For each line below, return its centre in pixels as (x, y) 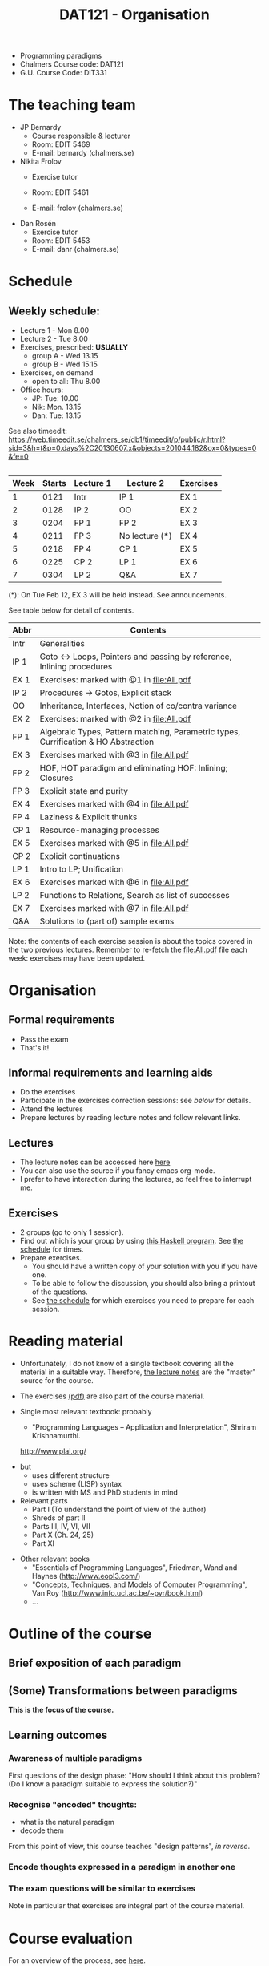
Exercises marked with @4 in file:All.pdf (114, 803)
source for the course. (56, 1380)
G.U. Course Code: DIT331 (64, 73)
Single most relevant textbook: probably (86, 1411)
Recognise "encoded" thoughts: (73, 1804)
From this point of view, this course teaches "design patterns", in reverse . (129, 1847)
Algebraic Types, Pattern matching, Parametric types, (140, 731)
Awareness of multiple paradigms (75, 1758)
